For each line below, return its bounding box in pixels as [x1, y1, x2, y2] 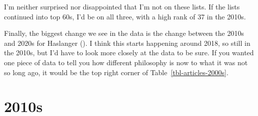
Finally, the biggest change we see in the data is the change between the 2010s [4, 28, 244, 38]
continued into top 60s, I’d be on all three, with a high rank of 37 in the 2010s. [4, 11, 246, 21]
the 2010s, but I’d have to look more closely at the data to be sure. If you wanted [4, 47, 254, 58]
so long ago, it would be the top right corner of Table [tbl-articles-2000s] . [4, 67, 228, 77]
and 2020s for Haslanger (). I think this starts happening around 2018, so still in [4, 37, 250, 48]
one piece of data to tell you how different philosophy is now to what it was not [4, 57, 248, 67]
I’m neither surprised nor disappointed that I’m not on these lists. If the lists [4, 1, 240, 11]
